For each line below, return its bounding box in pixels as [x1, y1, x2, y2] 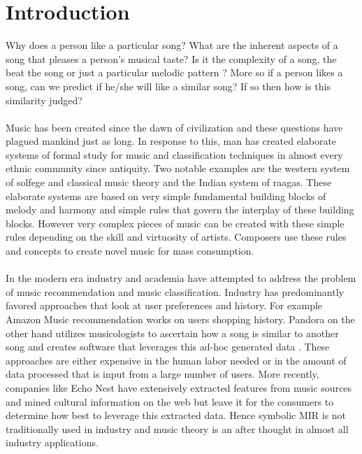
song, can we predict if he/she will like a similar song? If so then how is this [6, 78, 331, 93]
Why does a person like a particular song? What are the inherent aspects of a [6, 38, 338, 52]
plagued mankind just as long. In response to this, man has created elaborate [6, 134, 337, 148]
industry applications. [6, 435, 99, 450]
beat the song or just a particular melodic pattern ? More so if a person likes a [6, 65, 343, 80]
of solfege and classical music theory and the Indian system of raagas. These [6, 175, 332, 190]
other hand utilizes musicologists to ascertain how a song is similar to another [6, 325, 339, 340]
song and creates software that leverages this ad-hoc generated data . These [6, 339, 330, 354]
